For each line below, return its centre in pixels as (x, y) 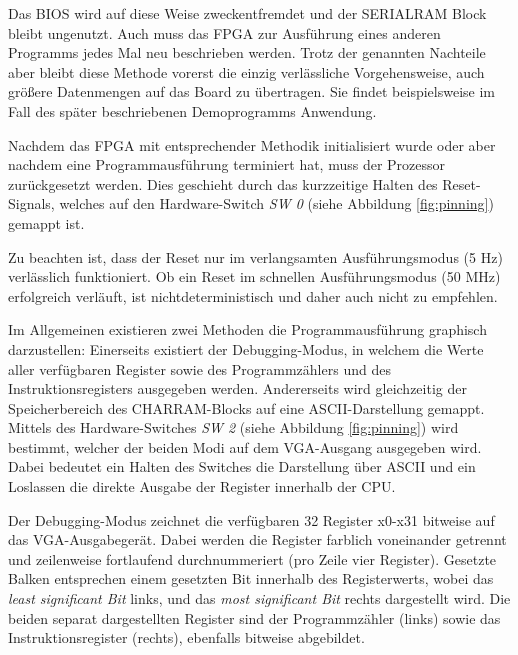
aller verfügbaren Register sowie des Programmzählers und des (199, 368)
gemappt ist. (46, 222)
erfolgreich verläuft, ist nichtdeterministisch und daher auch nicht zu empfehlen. (253, 295)
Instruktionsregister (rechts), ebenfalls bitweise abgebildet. (186, 637)
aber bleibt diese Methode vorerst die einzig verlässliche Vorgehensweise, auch (246, 71)
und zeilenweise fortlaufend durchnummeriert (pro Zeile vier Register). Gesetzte (252, 558)
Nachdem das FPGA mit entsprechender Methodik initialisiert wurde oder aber (252, 144)
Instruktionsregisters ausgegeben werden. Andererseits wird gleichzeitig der (237, 388)
